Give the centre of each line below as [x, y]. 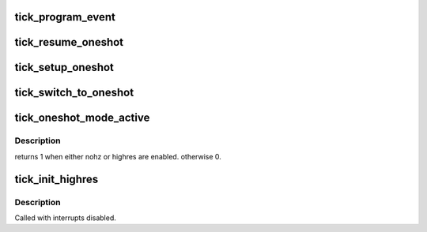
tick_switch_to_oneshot [74, 93]
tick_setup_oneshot [64, 67]
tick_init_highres [57, 179]
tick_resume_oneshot [69, 42]
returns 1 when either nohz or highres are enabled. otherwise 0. [118, 156]
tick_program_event [65, 17]
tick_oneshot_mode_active [82, 118]
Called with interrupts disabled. [65, 218]
